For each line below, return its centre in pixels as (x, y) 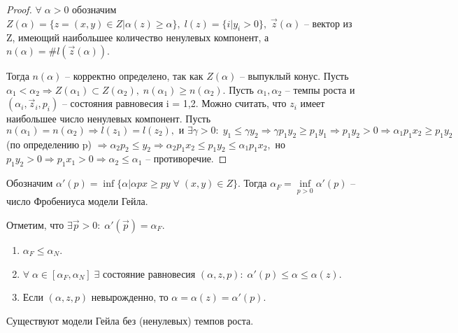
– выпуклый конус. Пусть (294, 75)
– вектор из (328, 23)
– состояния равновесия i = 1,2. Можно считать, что (174, 103)
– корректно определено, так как (134, 75)
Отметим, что (35, 224)
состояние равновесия (149, 273)
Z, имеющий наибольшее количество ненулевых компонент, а (138, 37)
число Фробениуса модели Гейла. (77, 201)
